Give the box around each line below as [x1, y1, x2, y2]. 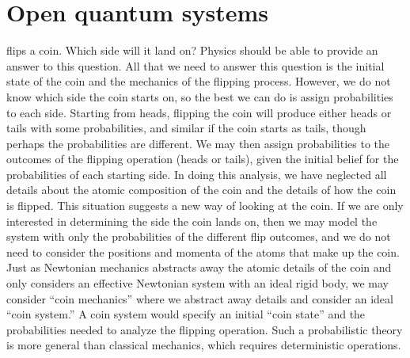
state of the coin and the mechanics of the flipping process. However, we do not [6, 73, 391, 89]
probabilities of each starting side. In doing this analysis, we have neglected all [6, 166, 387, 182]
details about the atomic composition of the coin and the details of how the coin [6, 181, 397, 198]
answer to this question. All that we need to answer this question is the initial [6, 57, 385, 74]
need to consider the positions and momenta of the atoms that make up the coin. [6, 243, 400, 260]
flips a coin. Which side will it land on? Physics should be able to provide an [6, 42, 378, 59]
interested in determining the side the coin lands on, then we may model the [6, 212, 378, 229]
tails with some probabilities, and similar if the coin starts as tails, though [6, 120, 366, 136]
